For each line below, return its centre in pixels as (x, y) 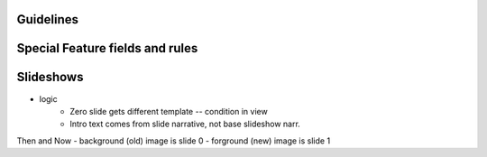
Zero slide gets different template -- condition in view (169, 111)
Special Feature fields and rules (107, 48)
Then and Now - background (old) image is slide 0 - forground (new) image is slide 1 (174, 141)
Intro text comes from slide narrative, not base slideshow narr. (185, 124)
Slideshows (50, 77)
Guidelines (47, 19)
